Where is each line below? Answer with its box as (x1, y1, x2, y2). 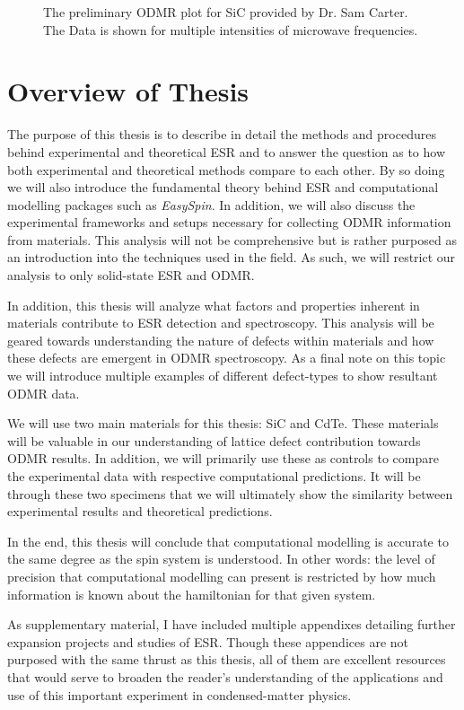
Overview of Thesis (7, 73, 250, 110)
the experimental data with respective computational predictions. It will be (7, 467, 421, 485)
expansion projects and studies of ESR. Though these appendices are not (7, 632, 409, 651)
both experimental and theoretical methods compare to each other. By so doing (7, 160, 445, 179)
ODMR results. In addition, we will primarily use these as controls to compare (7, 449, 439, 468)
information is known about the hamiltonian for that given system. (7, 584, 376, 603)
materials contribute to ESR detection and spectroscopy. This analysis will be (7, 313, 434, 332)
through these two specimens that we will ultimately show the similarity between (7, 484, 453, 503)
